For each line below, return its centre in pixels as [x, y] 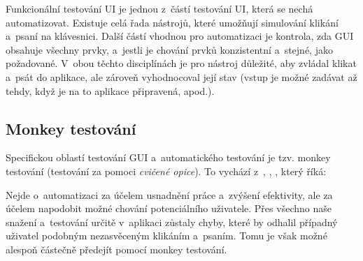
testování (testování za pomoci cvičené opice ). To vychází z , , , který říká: [166, 171]
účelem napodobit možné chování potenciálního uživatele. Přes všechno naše [169, 208]
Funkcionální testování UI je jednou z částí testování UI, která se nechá [159, 8]
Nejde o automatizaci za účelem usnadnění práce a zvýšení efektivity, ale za [169, 194]
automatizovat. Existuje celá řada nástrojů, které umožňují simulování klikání [172, 22]
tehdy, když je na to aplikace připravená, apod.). [110, 90]
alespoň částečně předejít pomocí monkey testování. [116, 249]
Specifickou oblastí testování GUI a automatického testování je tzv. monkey [168, 157]
